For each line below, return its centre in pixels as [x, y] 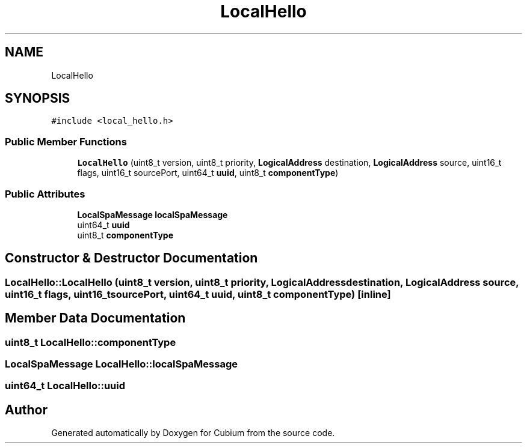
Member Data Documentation [95, 318]
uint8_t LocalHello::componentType [91, 342]
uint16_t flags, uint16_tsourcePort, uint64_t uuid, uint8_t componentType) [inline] [198, 294]
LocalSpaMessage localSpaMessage [153, 214]
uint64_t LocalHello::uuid [65, 386]
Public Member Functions [66, 141]
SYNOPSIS [38, 98]
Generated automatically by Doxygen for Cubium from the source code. [193, 433]
